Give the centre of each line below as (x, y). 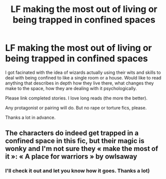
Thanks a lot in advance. (30, 117)
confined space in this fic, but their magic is (75, 141)
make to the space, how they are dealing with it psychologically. (71, 88)
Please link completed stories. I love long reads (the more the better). (76, 98)
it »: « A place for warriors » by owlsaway (71, 157)
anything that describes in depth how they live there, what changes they (79, 83)
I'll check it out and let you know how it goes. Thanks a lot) (77, 171)
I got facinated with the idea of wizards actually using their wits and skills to (83, 72)
